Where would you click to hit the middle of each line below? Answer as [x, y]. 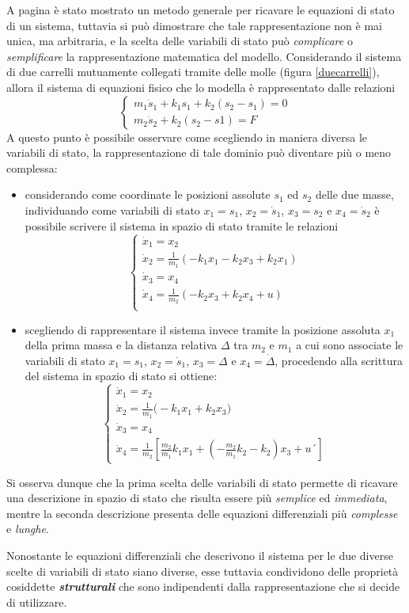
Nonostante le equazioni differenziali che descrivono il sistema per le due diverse [200, 556]
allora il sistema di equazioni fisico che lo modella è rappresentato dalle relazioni [201, 87]
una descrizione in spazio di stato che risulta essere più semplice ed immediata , [197, 498]
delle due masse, [354, 194]
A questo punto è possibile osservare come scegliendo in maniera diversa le [187, 137]
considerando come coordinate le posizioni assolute [148, 194]
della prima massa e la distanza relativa [121, 345]
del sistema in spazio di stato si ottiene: [121, 376]
